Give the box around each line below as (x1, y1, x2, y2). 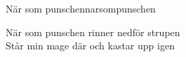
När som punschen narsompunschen (6, 1, 156, 15)
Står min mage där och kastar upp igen (6, 38, 175, 53)
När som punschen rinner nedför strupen (6, 24, 180, 39)
